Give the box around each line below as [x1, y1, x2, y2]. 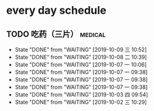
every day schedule [6, 4, 107, 17]
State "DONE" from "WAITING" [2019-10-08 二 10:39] [14, 53, 147, 61]
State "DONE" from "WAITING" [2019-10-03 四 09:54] [14, 91, 149, 98]
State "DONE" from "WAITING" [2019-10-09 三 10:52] [14, 46, 147, 53]
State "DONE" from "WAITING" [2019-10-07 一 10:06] [14, 61, 147, 68]
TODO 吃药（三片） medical [6, 29, 106, 39]
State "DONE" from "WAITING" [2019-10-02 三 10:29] [14, 98, 147, 106]
